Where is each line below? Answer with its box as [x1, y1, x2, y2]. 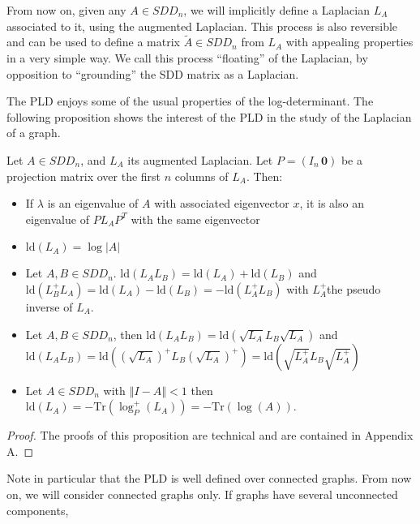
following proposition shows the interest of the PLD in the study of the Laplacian [6, 108, 412, 125]
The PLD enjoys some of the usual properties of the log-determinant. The [6, 92, 374, 110]
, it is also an [299, 195, 364, 212]
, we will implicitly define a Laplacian [183, 2, 370, 18]
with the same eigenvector [131, 210, 260, 227]
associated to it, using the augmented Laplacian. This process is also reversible [6, 17, 398, 34]
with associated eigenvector [154, 195, 289, 212]
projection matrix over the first [6, 167, 161, 184]
